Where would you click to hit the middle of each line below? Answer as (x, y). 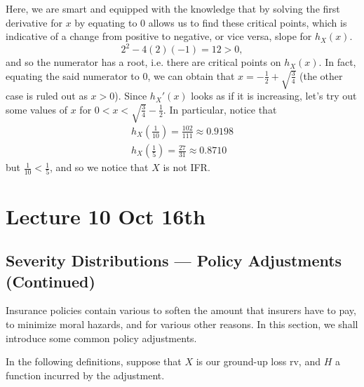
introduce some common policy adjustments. (101, 338)
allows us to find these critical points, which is (248, 22)
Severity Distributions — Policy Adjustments (174, 260)
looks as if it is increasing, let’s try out (274, 96)
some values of (37, 109)
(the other (321, 75)
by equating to (106, 22)
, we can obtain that (191, 75)
